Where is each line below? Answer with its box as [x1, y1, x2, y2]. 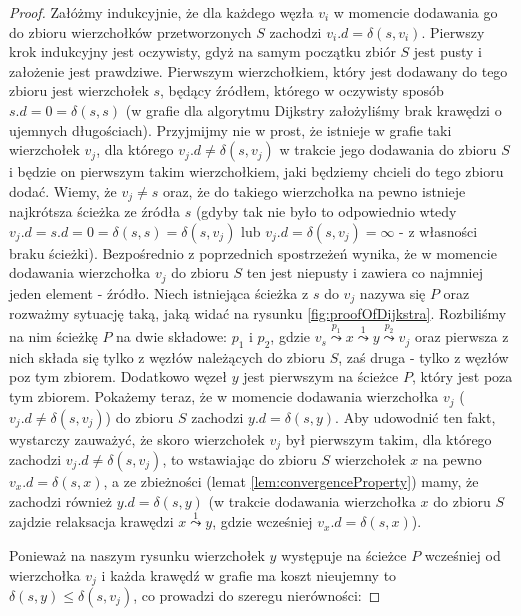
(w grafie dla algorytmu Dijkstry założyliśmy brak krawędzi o [125, 99, 502, 120]
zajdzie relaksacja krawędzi [9, 511, 174, 532]
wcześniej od [424, 544, 501, 565]
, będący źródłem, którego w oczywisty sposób [160, 80, 444, 101]
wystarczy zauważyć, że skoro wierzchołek [9, 428, 265, 449]
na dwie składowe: [116, 326, 227, 347]
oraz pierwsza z [414, 326, 509, 347]
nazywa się [359, 282, 426, 303]
